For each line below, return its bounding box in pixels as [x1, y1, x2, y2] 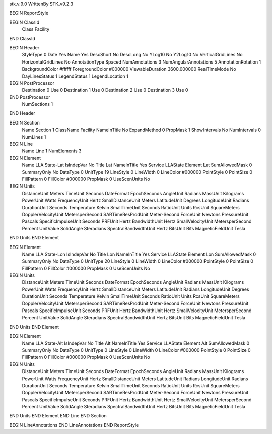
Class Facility [22, 26, 50, 32]
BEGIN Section [9, 119, 40, 126]
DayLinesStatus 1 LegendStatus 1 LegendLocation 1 [22, 73, 128, 79]
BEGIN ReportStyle [9, 10, 49, 16]
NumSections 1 [22, 101, 53, 107]
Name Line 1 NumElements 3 [22, 148, 82, 154]
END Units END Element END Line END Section [9, 413, 107, 419]
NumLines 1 [22, 134, 46, 140]
